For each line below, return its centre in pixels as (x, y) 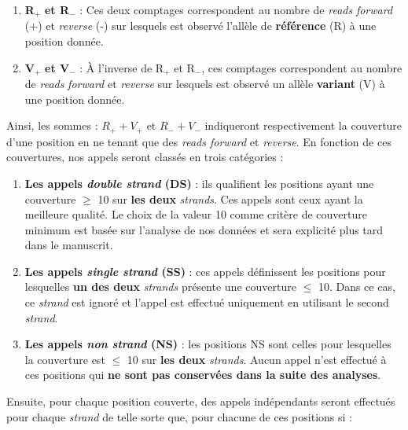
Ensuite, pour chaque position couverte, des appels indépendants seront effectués (201, 401)
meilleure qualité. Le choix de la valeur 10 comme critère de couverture (196, 214)
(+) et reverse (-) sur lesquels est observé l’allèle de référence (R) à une (200, 26)
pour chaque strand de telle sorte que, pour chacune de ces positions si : (179, 416)
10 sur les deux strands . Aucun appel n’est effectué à (257, 359)
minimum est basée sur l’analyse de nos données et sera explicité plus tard (204, 229)
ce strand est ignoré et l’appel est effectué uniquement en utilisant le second (207, 302)
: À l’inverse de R (122, 67)
